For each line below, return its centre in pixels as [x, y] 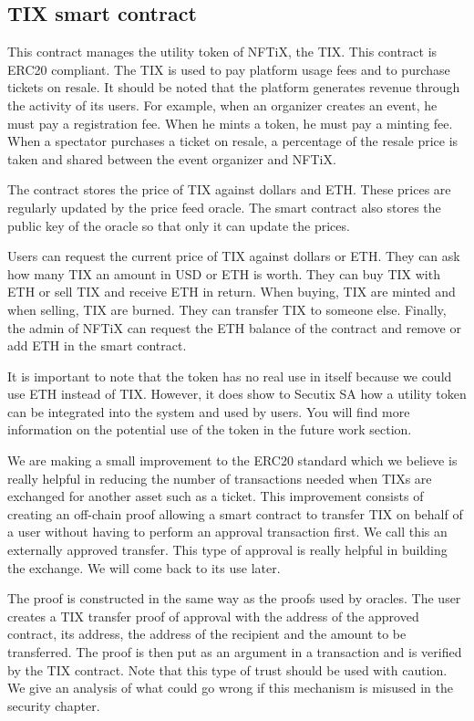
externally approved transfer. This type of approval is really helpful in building [227, 550]
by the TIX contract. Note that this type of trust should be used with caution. [227, 669]
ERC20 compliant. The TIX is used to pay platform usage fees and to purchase [229, 69]
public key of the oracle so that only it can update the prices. [179, 225]
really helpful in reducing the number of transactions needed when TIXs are [220, 478]
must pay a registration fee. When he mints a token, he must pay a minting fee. [230, 123]
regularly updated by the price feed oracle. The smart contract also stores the [224, 207]
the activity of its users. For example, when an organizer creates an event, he [222, 104]
